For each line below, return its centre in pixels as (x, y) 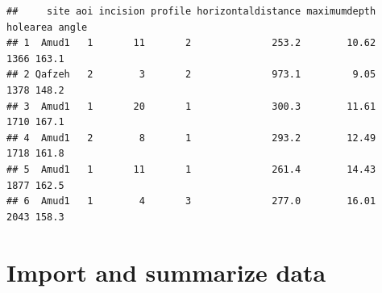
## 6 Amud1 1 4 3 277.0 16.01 (191, 201)
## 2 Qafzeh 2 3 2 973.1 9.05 (191, 75)
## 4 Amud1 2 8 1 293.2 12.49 (191, 138)
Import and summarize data (166, 272)
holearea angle (47, 27)
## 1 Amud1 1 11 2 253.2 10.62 (191, 43)
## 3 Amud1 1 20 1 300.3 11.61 (191, 106)
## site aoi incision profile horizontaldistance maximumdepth (191, 11)
